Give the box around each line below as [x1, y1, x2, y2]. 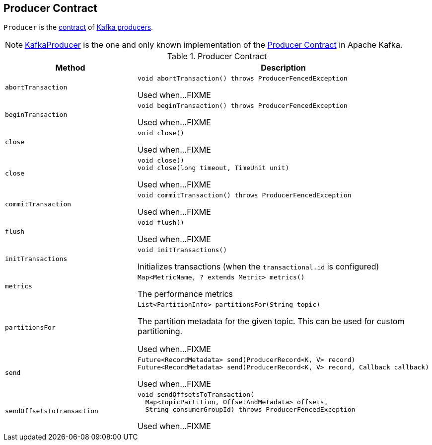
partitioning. [138, 326, 183, 337]
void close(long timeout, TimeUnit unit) [138, 164, 289, 172]
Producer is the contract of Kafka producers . [3, 23, 153, 32]
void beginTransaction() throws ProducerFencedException [138, 102, 348, 110]
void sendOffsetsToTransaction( [138, 391, 254, 399]
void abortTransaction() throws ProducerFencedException [138, 75, 348, 83]
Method [55, 63, 85, 73]
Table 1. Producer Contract [167, 51, 267, 62]
